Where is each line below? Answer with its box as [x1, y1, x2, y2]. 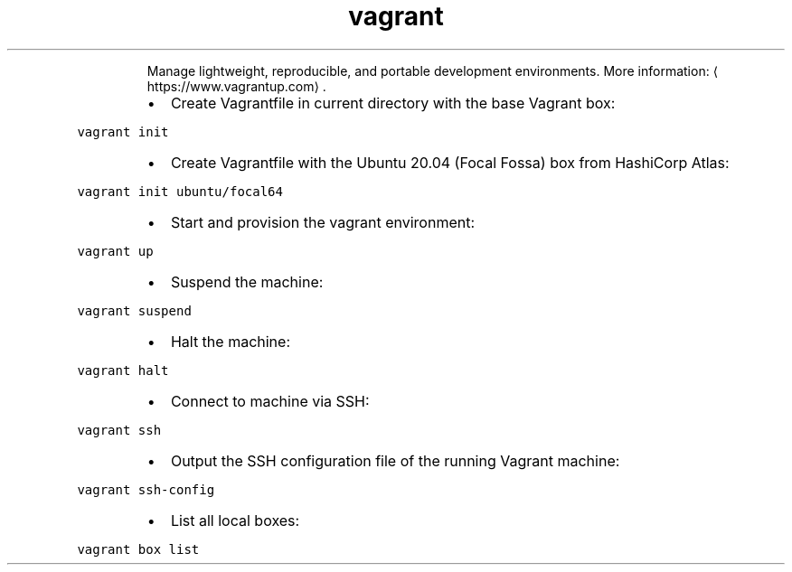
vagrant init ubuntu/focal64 [77, 183, 283, 199]
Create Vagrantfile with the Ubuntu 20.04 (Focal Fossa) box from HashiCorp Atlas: [170, 153, 730, 172]
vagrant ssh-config [77, 482, 215, 497]
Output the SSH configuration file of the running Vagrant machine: [170, 451, 620, 470]
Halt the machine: [170, 332, 290, 351]
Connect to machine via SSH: [170, 391, 370, 410]
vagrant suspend [77, 303, 192, 318]
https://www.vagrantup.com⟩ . [146, 78, 326, 94]
